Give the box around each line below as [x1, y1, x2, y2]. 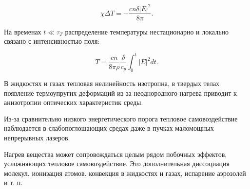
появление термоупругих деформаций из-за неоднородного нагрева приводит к [4, 87, 237, 98]
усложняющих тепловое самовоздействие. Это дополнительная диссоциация [4, 158, 230, 169]
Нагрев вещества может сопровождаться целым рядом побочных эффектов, [4, 149, 227, 159]
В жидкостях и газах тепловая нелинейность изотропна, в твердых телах [4, 78, 220, 88]
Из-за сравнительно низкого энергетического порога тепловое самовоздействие [4, 113, 238, 123]
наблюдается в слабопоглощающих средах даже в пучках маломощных [4, 123, 214, 133]
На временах [4, 26, 41, 36]
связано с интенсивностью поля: [4, 36, 100, 46]
